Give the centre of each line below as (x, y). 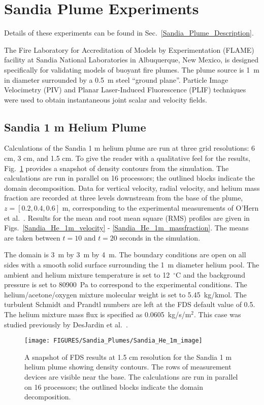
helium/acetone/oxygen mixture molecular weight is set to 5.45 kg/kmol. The (125, 294)
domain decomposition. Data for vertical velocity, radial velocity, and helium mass (132, 188)
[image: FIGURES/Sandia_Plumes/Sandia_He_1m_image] (113, 341)
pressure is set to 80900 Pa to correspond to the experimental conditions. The (126, 284)
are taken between (32, 237)
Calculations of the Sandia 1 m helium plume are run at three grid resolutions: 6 (129, 148)
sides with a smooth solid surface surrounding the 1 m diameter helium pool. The (132, 265)
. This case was (218, 314)
